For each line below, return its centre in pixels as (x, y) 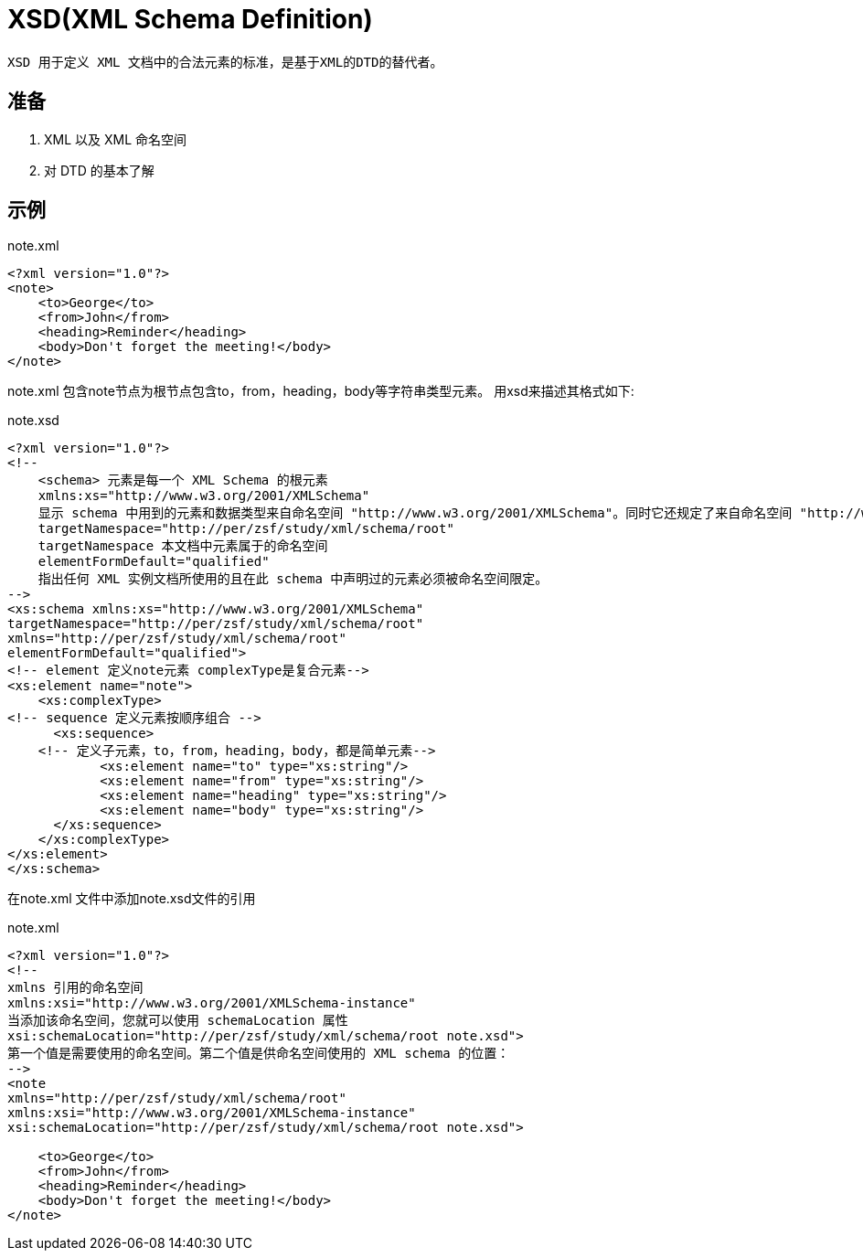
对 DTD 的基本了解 (99, 170)
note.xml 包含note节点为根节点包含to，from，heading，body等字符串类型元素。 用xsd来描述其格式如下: (321, 391)
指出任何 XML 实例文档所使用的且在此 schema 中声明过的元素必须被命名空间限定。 (293, 579)
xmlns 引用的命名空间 (75, 988)
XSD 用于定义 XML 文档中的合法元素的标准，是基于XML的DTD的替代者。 (225, 62)
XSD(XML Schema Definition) (190, 19)
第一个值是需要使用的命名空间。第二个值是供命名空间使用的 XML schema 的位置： (259, 1054)
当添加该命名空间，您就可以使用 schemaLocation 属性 (178, 1021)
